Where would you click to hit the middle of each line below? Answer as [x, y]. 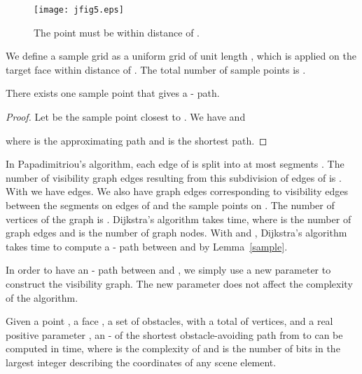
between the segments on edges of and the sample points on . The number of [170, 205]
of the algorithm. [42, 297]
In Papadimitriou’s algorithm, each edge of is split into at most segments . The [175, 164]
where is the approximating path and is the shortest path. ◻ [137, 140]
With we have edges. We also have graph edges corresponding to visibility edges [177, 191]
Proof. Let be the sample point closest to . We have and [126, 117]
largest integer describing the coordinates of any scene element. [141, 362]
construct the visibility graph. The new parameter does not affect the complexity [179, 283]
